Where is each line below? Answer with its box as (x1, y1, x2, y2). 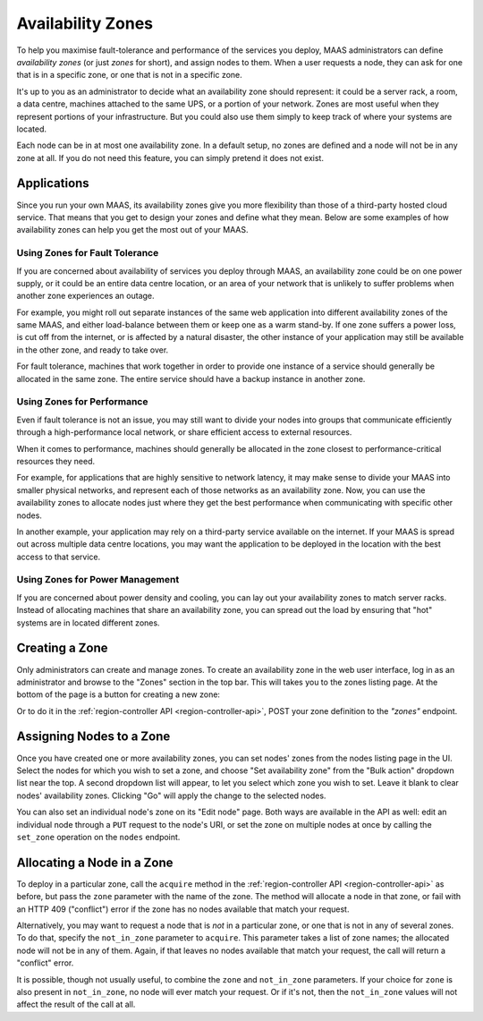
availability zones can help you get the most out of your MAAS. (16, 225, 249, 235)
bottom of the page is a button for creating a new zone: (16, 689, 221, 700)
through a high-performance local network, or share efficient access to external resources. (16, 427, 352, 438)
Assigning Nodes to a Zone (16, 729, 171, 744)
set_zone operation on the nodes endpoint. (16, 831, 181, 842)
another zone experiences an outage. (16, 291, 156, 302)
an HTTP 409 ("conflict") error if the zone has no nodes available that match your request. (16, 904, 350, 915)
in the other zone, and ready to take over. (16, 345, 169, 355)
